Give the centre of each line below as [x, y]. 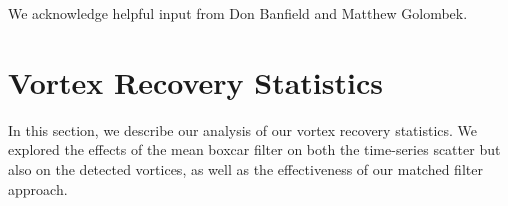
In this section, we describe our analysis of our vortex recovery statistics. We [243, 129]
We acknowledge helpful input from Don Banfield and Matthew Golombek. [238, 13]
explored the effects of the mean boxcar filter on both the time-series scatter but [254, 149]
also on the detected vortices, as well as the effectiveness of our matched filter [245, 168]
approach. [38, 188]
